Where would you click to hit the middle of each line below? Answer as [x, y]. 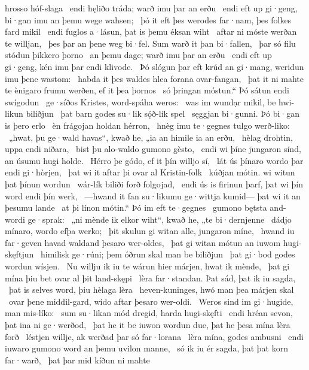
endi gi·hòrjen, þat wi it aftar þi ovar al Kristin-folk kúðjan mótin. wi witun [150, 172]
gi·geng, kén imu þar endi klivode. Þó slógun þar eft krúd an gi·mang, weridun [154, 66]
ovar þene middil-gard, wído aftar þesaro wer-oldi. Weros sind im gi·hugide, [151, 301]
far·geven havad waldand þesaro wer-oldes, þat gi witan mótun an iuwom [143, 242]
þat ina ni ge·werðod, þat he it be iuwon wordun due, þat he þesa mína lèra [148, 325]
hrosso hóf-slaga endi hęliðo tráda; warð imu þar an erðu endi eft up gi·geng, [151, 8]
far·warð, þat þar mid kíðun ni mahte [77, 360]
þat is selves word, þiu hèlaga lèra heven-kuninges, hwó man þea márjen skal [151, 289]
